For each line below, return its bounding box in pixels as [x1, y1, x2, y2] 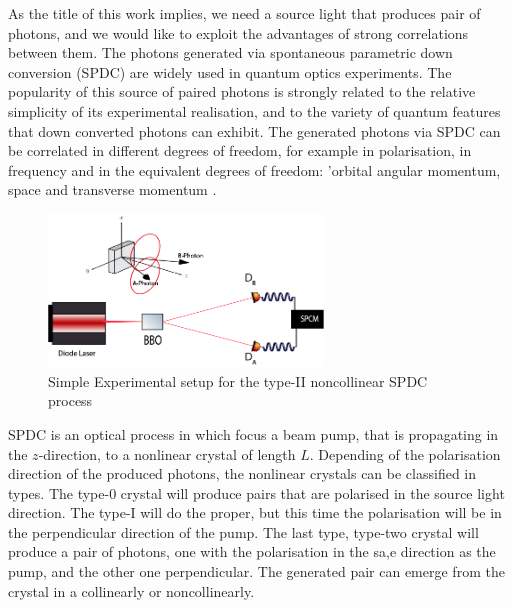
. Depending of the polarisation [309, 443, 501, 464]
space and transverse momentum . [8, 179, 217, 200]
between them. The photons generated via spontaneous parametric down [8, 42, 453, 63]
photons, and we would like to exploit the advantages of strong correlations [8, 22, 469, 43]
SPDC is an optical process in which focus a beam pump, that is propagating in [8, 423, 499, 444]
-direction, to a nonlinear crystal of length [38, 443, 296, 464]
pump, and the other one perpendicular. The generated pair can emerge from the [8, 561, 505, 582]
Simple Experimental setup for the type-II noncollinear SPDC [48, 370, 428, 391]
